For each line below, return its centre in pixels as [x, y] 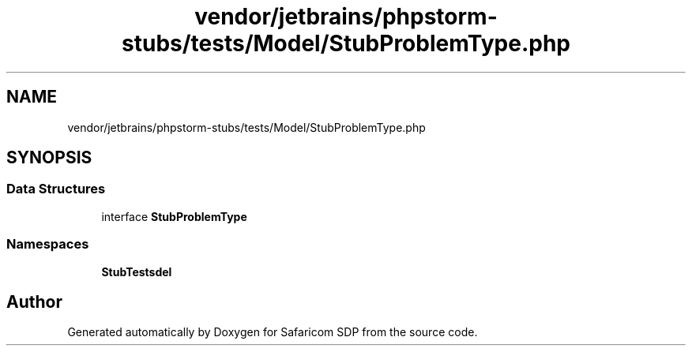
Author [34, 301]
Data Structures [56, 189]
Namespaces [48, 244]
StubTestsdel [137, 271]
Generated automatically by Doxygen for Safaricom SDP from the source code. [273, 332]
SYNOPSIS [49, 158]
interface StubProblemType [174, 216]
